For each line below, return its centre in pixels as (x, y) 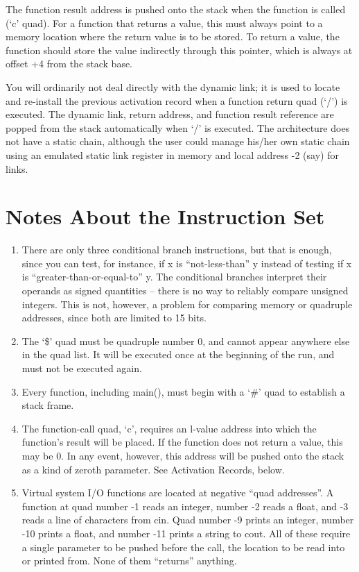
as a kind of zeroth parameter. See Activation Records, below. (153, 469)
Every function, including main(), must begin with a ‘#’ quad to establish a (183, 391)
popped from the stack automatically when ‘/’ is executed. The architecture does (178, 127)
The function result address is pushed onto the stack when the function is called (176, 9)
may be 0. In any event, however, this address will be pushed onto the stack (183, 455)
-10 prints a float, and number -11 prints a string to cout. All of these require (186, 533)
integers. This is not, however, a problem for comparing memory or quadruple (187, 304)
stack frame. (48, 405)
